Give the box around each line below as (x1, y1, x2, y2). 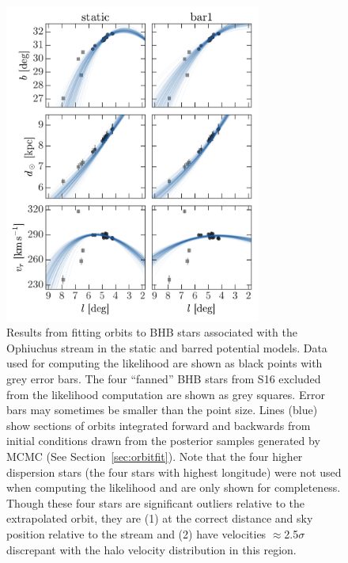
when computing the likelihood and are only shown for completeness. (6, 479, 341, 496)
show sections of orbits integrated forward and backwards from (6, 417, 311, 433)
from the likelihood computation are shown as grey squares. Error (6, 386, 325, 402)
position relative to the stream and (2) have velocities (6, 525, 267, 542)
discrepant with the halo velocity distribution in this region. (6, 541, 297, 557)
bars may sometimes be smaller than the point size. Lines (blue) (6, 401, 318, 418)
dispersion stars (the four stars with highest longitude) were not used (6, 463, 342, 480)
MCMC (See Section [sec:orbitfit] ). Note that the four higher (6, 447, 303, 464)
